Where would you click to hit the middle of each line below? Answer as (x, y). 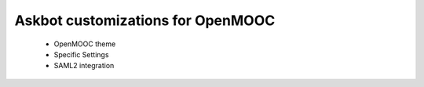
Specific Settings (81, 54)
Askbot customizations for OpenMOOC (145, 20)
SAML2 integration (84, 66)
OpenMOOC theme (85, 44)
